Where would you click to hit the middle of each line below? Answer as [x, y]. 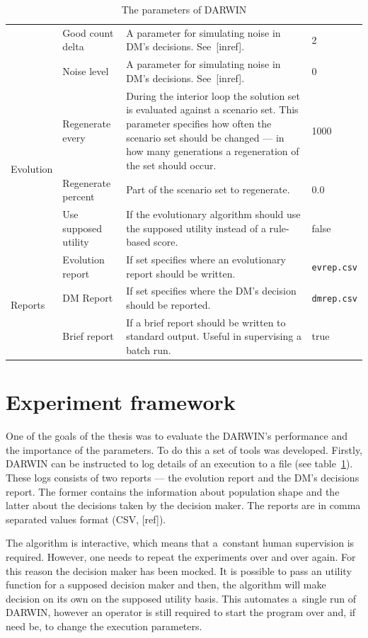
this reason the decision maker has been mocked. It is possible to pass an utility [179, 570]
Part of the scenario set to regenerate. [208, 189]
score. [166, 242]
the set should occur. [171, 165]
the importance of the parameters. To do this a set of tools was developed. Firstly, [184, 449]
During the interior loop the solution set [213, 95]
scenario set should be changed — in [205, 137]
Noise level [86, 71]
